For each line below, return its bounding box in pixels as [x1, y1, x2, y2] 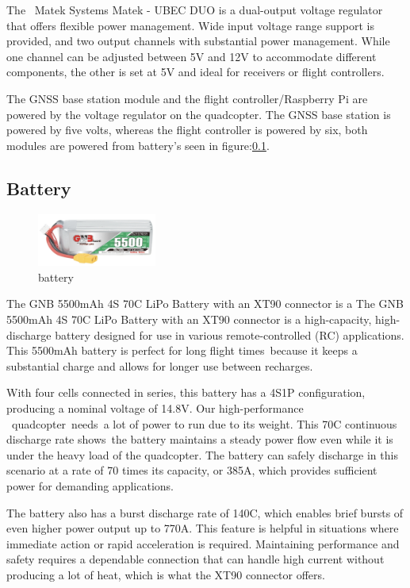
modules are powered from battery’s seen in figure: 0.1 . [6, 136, 270, 153]
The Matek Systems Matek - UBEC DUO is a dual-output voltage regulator [6, 2, 383, 17]
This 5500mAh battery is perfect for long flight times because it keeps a [6, 342, 358, 359]
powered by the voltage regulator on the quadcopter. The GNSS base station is [6, 106, 391, 122]
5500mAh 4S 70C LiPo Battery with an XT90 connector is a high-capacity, [6, 311, 372, 328]
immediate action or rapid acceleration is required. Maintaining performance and [6, 535, 400, 551]
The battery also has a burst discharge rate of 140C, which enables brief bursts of [6, 504, 404, 521]
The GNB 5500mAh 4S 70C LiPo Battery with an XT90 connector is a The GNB [6, 295, 404, 312]
